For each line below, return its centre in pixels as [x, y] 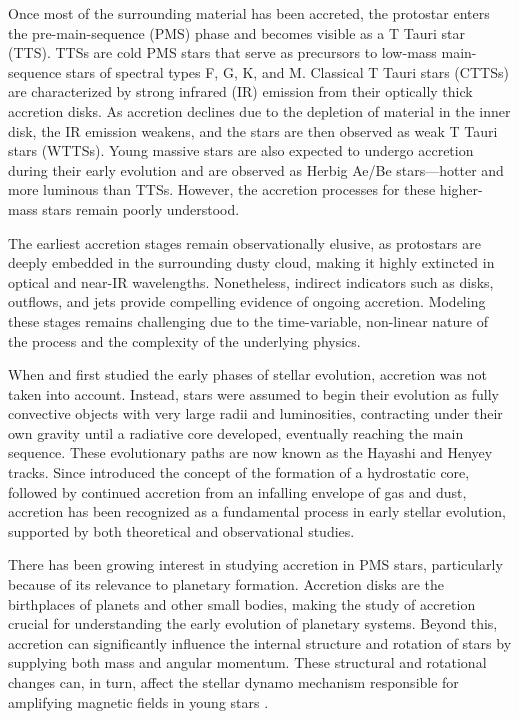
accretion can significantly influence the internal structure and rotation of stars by [260, 642]
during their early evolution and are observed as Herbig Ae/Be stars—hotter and [256, 169]
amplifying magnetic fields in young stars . [138, 701]
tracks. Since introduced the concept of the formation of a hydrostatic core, [239, 472]
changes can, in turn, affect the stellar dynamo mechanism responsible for [233, 682]
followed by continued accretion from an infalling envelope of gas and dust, [237, 491]
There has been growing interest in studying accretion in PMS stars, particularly [255, 564]
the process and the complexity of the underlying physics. [184, 340]
